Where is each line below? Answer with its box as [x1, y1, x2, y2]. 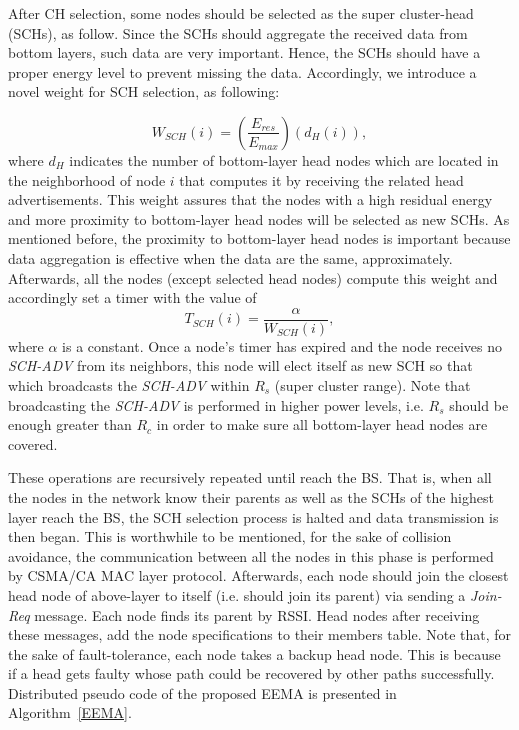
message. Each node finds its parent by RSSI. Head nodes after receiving [34, 604, 480, 625]
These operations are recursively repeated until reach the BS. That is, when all [8, 467, 492, 488]
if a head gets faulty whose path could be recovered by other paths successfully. [8, 663, 495, 684]
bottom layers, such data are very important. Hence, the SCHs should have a [8, 42, 481, 63]
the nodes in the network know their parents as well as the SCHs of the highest [8, 486, 494, 507]
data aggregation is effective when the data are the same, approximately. [8, 247, 453, 268]
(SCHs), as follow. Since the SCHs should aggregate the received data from [8, 22, 468, 43]
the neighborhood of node [8, 169, 166, 190]
